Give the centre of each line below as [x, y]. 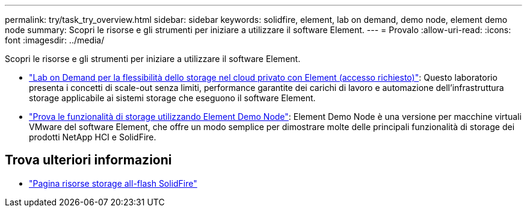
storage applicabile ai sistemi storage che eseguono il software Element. [172, 98]
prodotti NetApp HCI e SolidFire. [93, 137]
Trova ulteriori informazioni [88, 160]
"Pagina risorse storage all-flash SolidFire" [113, 183]
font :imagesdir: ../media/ [55, 40]
